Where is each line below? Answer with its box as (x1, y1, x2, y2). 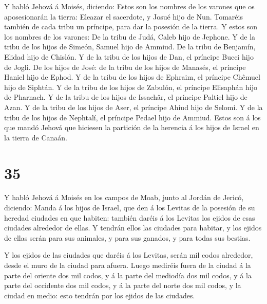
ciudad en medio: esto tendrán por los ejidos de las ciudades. (4, 290, 195, 300)
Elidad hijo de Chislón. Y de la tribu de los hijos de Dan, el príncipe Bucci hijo (4, 51, 254, 62)
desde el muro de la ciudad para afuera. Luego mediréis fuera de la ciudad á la (4, 260, 251, 270)
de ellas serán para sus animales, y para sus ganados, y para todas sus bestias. (4, 232, 251, 243)
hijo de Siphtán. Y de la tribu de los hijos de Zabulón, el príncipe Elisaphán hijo (4, 81, 257, 92)
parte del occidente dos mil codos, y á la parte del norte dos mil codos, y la (4, 280, 241, 291)
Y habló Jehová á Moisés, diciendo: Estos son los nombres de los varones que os (4, 1, 255, 11)
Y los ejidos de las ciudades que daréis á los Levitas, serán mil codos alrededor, (4, 249, 253, 260)
